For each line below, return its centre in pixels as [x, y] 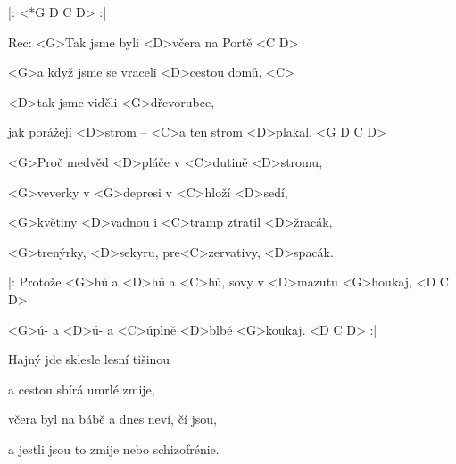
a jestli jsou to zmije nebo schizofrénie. [114, 448]
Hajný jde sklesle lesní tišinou [89, 359]
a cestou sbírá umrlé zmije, [82, 389]
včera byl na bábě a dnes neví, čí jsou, [112, 419]
